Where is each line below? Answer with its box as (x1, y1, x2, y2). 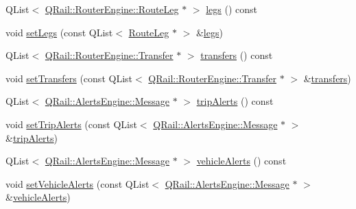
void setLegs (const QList (5, 25, 113, 39)
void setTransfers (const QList (5, 71, 132, 85)
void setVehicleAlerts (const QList (5, 176, 150, 190)
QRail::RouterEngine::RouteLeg (45, 2, 179, 16)
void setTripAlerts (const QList (5, 116, 137, 131)
